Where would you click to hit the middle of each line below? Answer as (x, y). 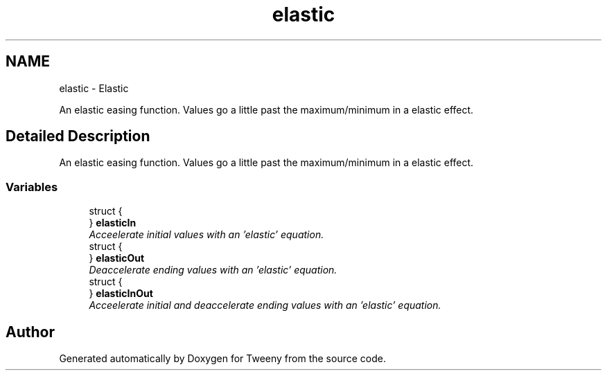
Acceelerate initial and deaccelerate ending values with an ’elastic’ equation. (265, 305)
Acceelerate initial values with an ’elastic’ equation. (206, 235)
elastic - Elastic (94, 88)
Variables (32, 187)
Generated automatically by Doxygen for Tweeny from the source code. (222, 359)
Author (30, 332)
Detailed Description (78, 136)
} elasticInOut (121, 294)
